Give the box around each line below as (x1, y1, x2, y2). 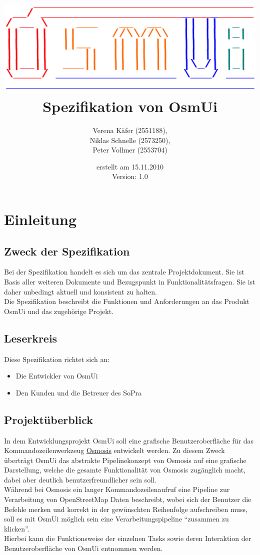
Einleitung (4, 208, 77, 229)
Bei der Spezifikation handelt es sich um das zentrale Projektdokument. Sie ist (4, 266, 244, 277)
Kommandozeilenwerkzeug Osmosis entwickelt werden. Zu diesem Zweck (4, 445, 225, 455)
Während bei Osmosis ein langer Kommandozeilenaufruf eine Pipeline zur (4, 484, 230, 494)
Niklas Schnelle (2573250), (89, 134, 170, 145)
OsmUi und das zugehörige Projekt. (4, 305, 114, 316)
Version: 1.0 (112, 171, 148, 181)
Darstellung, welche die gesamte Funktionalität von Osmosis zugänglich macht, (4, 464, 246, 475)
